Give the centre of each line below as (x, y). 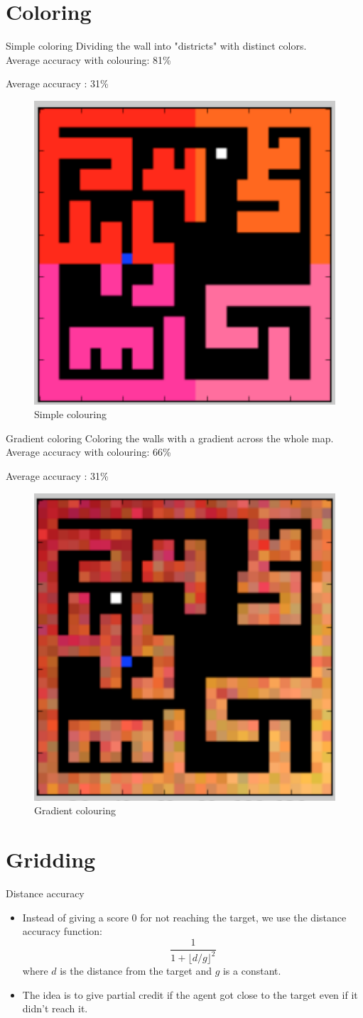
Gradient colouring (75, 810)
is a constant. (252, 971)
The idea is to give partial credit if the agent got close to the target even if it (190, 994)
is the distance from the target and (136, 971)
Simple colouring (70, 414)
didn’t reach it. (55, 1008)
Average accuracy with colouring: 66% (88, 452)
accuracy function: (62, 931)
